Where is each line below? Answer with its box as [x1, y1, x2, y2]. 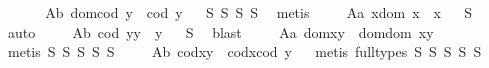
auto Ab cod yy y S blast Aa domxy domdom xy [7, 21, 434, 42]
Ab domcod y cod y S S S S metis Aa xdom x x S [45, 2, 473, 22]
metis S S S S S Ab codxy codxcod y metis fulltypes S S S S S [7, 41, 482, 62]
